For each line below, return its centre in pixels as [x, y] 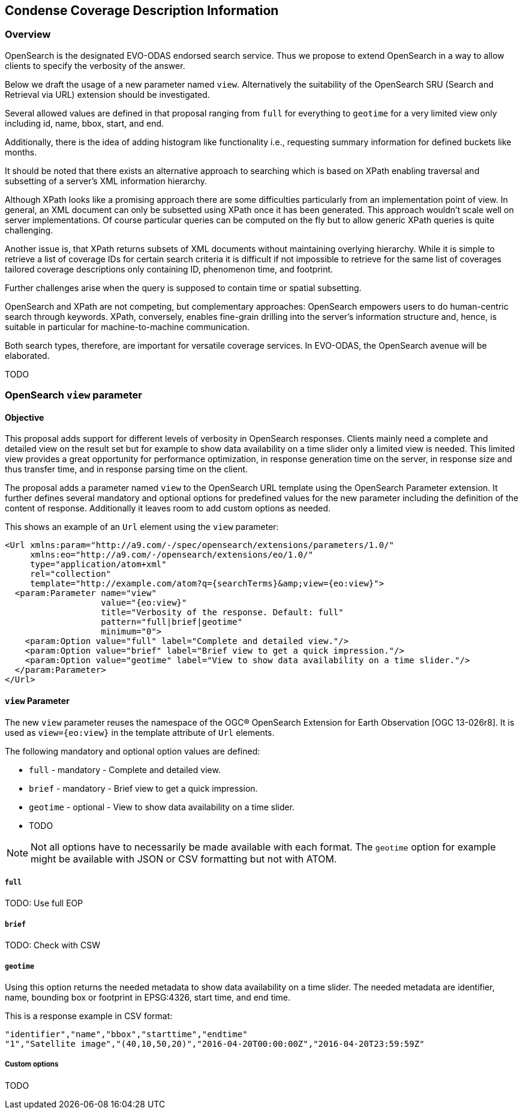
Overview [28, 35]
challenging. [29, 230]
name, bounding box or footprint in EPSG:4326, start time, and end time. [148, 997]
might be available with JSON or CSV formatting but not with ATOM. [184, 859]
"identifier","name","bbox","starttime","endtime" [126, 1034]
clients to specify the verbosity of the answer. [95, 65]
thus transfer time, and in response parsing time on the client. [127, 469]
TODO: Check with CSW [53, 945]
